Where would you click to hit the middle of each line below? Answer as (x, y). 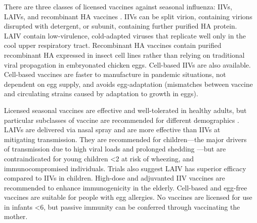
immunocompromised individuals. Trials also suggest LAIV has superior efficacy (125, 168)
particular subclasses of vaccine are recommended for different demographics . (122, 120)
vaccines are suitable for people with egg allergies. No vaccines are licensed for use (128, 197)
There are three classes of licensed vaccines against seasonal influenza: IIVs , (118, 6)
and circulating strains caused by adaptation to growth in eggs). (101, 93)
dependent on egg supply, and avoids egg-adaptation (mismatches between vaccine (128, 84)
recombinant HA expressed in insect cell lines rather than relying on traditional (124, 55)
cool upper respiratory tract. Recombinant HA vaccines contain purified (113, 45)
